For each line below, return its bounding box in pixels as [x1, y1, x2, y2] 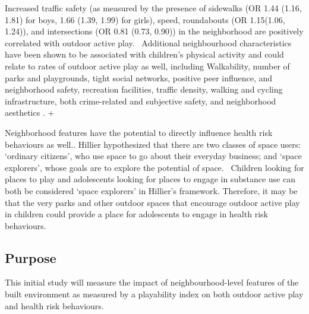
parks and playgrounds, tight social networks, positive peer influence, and [5, 71, 273, 84]
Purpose [5, 248, 56, 267]
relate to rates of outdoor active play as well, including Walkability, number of [5, 59, 290, 72]
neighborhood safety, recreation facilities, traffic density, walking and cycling [5, 83, 283, 96]
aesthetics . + [5, 106, 55, 119]
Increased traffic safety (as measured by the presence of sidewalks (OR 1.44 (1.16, [5, 2, 302, 14]
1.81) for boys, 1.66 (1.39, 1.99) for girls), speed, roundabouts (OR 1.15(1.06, [5, 13, 285, 26]
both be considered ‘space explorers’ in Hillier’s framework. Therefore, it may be [5, 184, 298, 196]
